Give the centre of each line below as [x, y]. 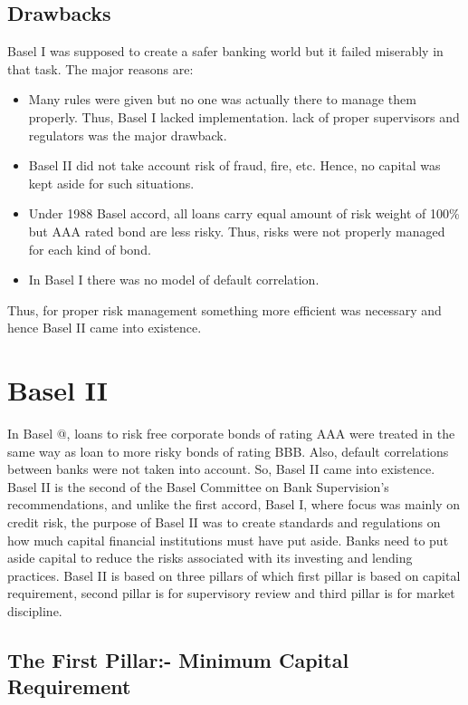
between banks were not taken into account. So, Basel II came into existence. [221, 469]
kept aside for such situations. [111, 183]
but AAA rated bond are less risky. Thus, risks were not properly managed [237, 231]
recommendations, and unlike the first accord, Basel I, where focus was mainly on [234, 504]
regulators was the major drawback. [128, 135]
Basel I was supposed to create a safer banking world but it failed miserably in [225, 51]
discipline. [35, 610]
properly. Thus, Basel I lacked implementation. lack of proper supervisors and [244, 116]
